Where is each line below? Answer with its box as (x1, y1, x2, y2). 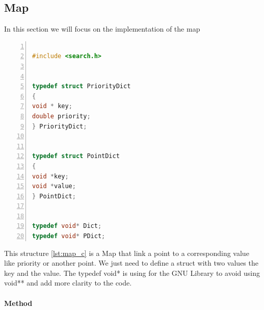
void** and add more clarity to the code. (4, 277, 132, 288)
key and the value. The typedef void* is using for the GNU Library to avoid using (4, 267, 260, 278)
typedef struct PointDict (32, 152, 120, 160)
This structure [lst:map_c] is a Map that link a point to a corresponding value (4, 247, 249, 258)
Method (4, 297, 33, 308)
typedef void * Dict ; (32, 222, 102, 230)
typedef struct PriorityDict (32, 83, 131, 90)
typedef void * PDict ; (32, 232, 105, 240)
